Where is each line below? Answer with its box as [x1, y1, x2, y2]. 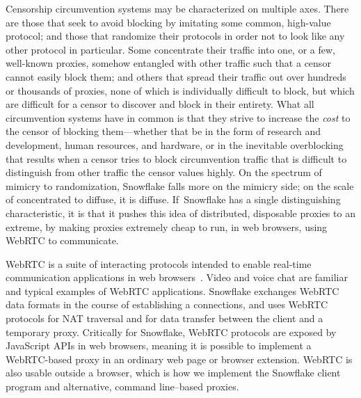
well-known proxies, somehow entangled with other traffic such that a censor [6, 56, 331, 70]
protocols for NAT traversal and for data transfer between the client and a [6, 311, 323, 326]
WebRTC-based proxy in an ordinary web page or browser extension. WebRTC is [6, 351, 353, 366]
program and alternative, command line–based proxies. [6, 379, 239, 394]
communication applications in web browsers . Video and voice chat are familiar [6, 270, 348, 285]
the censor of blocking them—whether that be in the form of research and [6, 124, 321, 138]
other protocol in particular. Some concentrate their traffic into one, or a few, [6, 42, 335, 56]
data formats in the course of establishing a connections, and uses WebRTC [6, 297, 328, 312]
